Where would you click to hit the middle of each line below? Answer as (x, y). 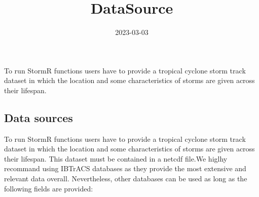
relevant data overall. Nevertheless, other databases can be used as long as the (126, 179)
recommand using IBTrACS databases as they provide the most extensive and (125, 168)
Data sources (39, 117)
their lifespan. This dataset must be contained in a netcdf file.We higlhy (116, 158)
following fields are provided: (49, 188)
